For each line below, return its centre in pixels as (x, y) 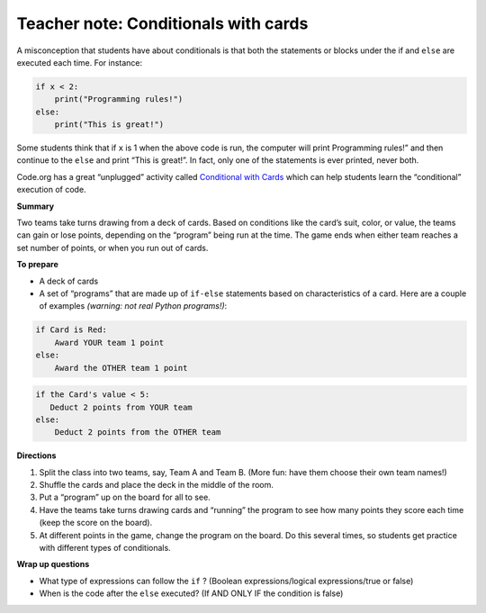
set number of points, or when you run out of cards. (112, 248)
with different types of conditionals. (105, 548)
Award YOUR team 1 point (109, 343)
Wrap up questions (53, 564)
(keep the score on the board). (96, 523)
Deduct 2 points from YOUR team (121, 407)
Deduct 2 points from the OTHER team (138, 433)
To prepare (37, 265)
